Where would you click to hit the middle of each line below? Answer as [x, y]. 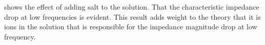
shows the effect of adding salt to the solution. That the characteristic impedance [132, 7]
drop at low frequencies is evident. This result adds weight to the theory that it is [132, 16]
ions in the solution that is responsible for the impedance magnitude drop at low [131, 27]
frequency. [20, 36]
